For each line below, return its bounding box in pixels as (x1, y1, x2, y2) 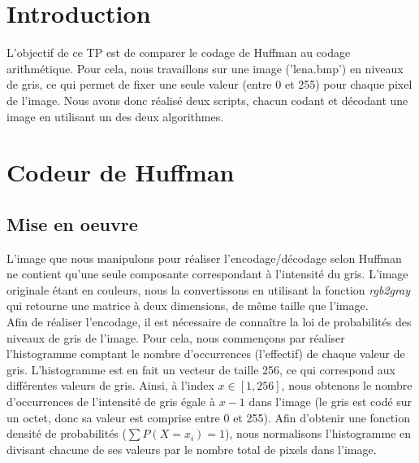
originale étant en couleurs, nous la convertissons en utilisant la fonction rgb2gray (6, 281, 411, 298)
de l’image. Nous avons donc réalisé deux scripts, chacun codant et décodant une (6, 91, 408, 108)
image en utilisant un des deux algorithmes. (6, 107, 224, 124)
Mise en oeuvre (6, 211, 138, 236)
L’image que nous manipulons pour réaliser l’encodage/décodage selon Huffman (6, 249, 402, 266)
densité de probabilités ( (6, 425, 127, 442)
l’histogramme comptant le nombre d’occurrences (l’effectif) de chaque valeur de (6, 345, 405, 362)
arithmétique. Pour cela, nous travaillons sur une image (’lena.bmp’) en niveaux (6, 59, 404, 76)
